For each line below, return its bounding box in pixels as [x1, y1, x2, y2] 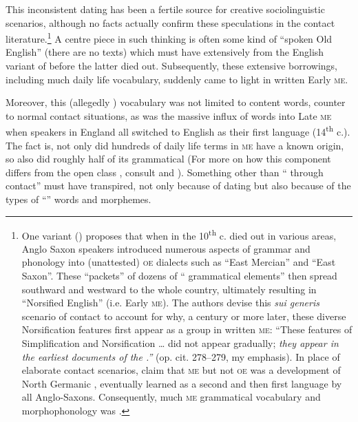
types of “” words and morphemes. [6, 192, 151, 207]
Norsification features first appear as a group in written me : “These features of [21, 322, 352, 337]
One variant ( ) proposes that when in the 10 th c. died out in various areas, [21, 226, 337, 242]
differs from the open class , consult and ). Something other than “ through [6, 165, 324, 179]
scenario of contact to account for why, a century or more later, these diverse [21, 308, 346, 323]
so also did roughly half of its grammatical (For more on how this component [6, 151, 331, 166]
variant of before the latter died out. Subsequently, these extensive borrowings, [6, 59, 337, 73]
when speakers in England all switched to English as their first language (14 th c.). [6, 123, 350, 139]
